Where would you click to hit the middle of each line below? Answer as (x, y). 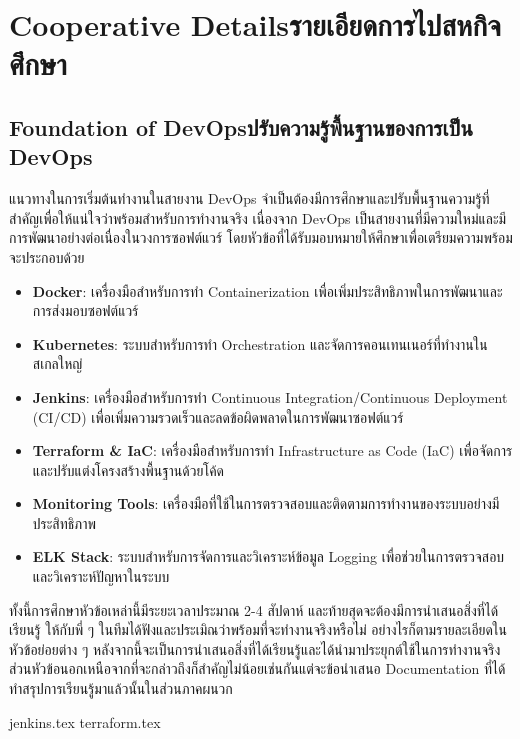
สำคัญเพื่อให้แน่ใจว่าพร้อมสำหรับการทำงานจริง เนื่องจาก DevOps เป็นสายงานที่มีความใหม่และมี (258, 217)
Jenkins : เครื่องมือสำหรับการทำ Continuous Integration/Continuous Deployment (270, 396)
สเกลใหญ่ (57, 363)
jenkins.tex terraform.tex (85, 721)
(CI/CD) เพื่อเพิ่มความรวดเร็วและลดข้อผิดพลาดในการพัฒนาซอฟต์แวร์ (218, 416)
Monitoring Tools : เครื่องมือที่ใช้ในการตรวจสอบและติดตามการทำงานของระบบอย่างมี (266, 503)
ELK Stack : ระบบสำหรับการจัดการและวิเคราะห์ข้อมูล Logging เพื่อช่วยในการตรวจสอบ (268, 556)
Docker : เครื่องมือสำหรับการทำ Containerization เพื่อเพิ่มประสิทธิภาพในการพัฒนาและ (267, 290)
